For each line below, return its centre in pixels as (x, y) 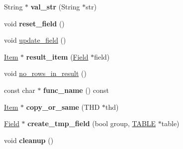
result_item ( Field (57, 56)
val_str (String (55, 6)
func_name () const (76, 90)
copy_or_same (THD (63, 107)
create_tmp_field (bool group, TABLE (92, 123)
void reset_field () (34, 23)
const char (20, 90)
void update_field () (35, 40)
